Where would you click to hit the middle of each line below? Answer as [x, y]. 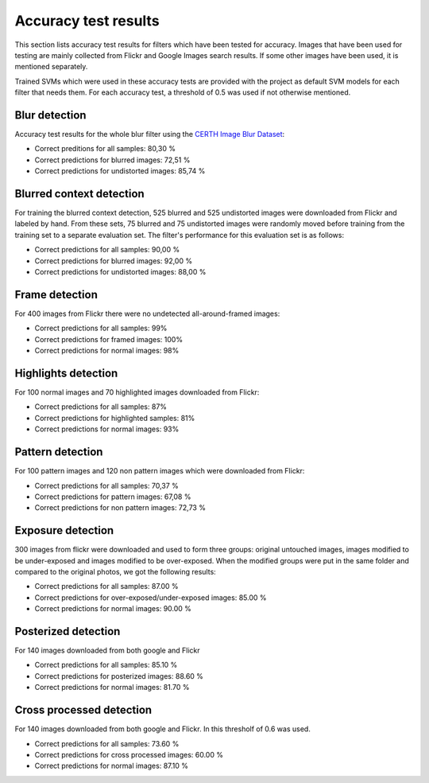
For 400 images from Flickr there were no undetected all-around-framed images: [147, 314]
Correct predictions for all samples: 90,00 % [107, 250]
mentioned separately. [51, 67]
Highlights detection [66, 373]
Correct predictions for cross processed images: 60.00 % [129, 754]
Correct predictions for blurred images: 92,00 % [114, 261]
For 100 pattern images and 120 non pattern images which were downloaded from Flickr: [160, 471]
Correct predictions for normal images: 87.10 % [111, 766]
